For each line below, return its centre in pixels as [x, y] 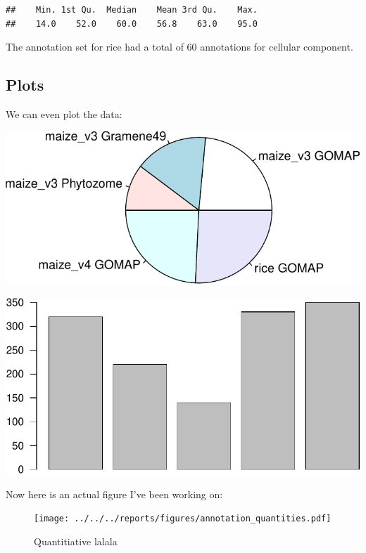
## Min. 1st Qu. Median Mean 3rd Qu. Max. [132, 10]
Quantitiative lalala [76, 541]
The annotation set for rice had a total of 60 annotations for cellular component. [179, 47]
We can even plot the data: [64, 113]
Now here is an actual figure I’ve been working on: [114, 494]
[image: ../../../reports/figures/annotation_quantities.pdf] [183, 519]
